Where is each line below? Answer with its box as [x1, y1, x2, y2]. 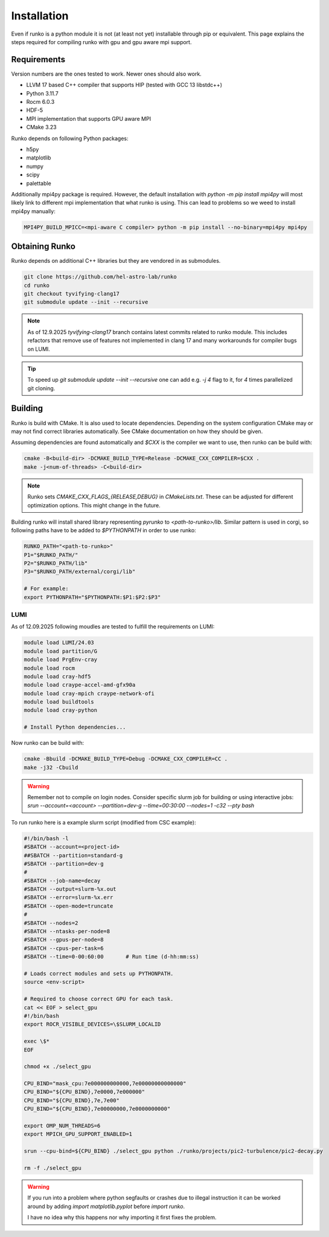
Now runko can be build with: [11, 739, 85, 747]
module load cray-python [24, 707, 98, 714]
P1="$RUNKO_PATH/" [24, 551, 78, 558]
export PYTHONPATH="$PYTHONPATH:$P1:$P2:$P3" [24, 594, 161, 600]
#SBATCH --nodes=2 [24, 919, 78, 927]
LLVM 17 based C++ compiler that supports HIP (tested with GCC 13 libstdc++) [26, 82, 223, 89]
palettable [26, 179, 51, 187]
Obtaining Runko [11, 242, 75, 252]
